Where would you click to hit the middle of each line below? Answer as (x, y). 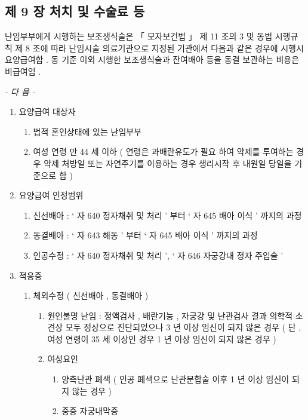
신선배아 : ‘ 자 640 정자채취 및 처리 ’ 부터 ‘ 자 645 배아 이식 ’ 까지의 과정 (167, 215)
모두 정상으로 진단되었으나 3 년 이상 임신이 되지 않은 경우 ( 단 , (183, 327)
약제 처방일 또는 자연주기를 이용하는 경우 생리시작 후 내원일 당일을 (168, 163)
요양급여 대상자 (47, 111)
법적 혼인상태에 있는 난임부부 (87, 131)
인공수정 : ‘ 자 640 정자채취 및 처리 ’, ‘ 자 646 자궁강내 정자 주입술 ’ (158, 255)
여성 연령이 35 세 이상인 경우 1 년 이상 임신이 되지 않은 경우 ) (162, 338)
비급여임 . (23, 71)
